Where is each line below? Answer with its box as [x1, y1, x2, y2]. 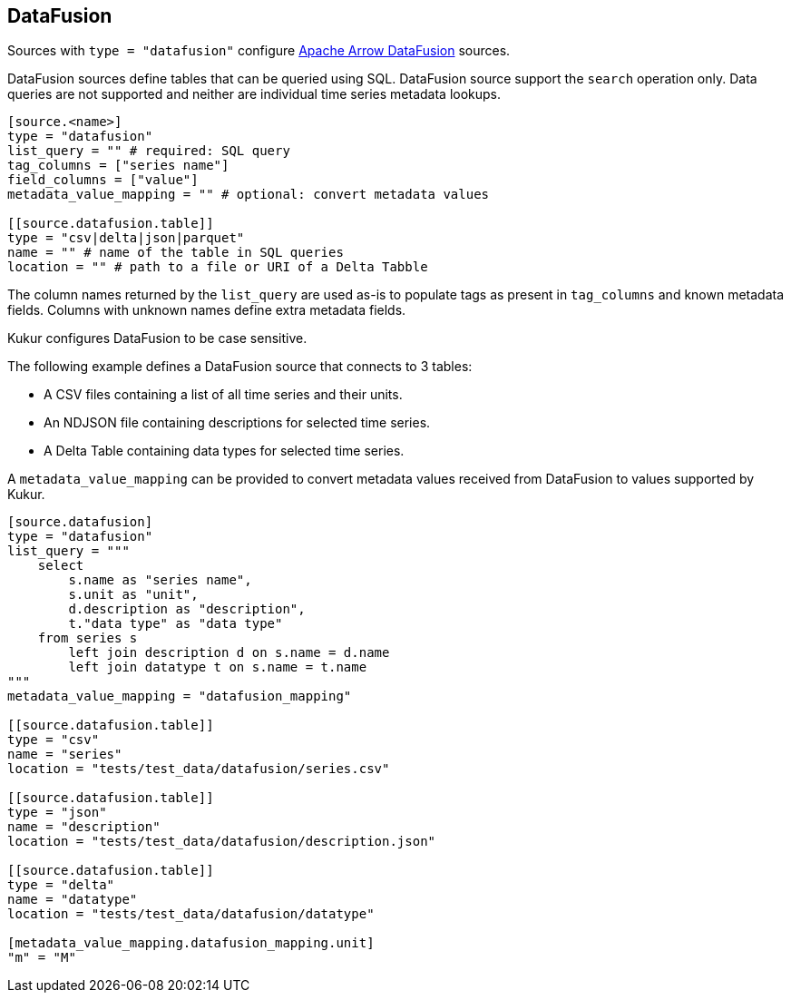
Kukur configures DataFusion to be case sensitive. [7, 330, 308, 347]
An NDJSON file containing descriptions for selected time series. [44, 415, 431, 431]
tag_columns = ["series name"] [7, 158, 229, 173]
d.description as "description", [68, 602, 306, 617]
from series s [37, 631, 138, 646]
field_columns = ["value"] [7, 172, 199, 188]
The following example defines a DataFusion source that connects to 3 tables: [7, 358, 473, 375]
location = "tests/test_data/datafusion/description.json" [7, 834, 436, 849]
